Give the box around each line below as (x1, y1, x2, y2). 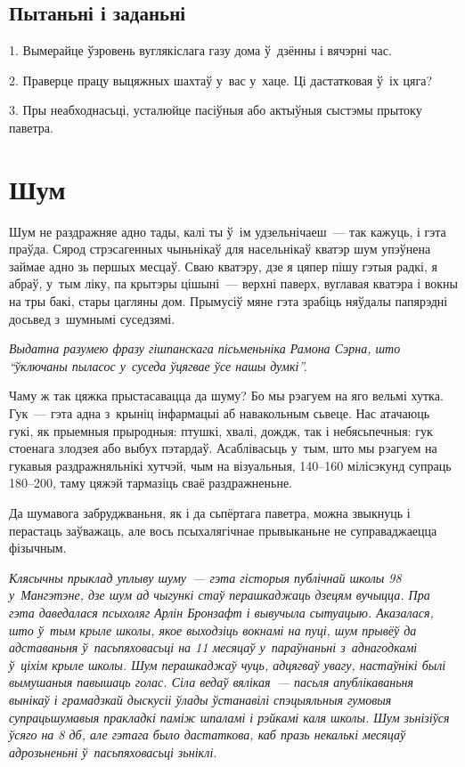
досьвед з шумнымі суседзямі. (9, 309, 175, 327)
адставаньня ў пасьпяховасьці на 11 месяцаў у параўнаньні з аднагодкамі (9, 638, 418, 657)
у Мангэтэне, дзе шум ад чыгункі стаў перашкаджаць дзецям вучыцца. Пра (9, 585, 430, 604)
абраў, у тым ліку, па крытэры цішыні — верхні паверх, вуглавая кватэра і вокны (9, 274, 459, 293)
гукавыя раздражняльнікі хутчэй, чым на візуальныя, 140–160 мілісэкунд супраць (9, 456, 452, 474)
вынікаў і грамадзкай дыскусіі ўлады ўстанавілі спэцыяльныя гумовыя (9, 690, 392, 708)
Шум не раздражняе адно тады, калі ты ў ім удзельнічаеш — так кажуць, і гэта (9, 222, 446, 240)
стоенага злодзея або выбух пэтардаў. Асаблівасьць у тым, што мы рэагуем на (9, 439, 437, 457)
